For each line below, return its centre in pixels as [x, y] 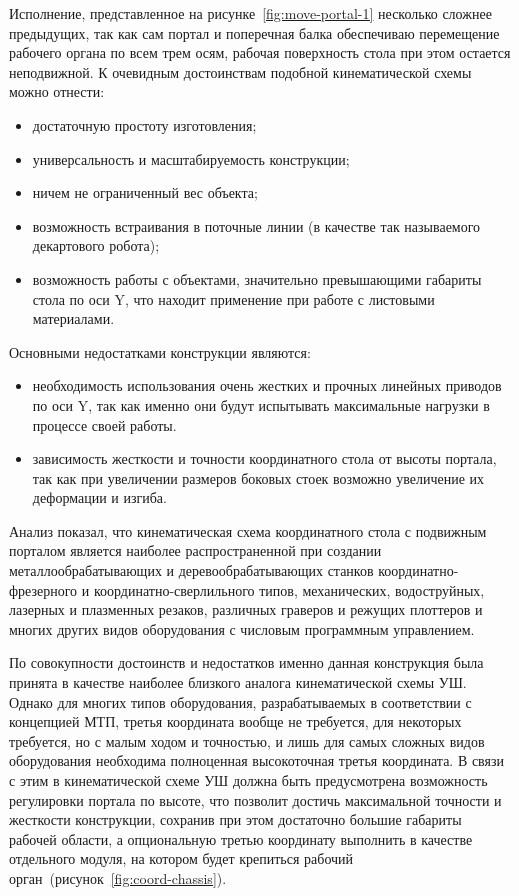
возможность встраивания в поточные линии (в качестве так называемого [256, 225]
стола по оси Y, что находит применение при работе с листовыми [233, 298]
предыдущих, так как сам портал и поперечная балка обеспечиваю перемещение [254, 32]
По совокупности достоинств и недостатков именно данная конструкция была [246, 662]
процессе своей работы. [104, 424]
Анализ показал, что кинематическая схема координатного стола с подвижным [248, 530]
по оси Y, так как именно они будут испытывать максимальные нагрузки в [261, 404]
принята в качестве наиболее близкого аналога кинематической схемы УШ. [238, 682]
